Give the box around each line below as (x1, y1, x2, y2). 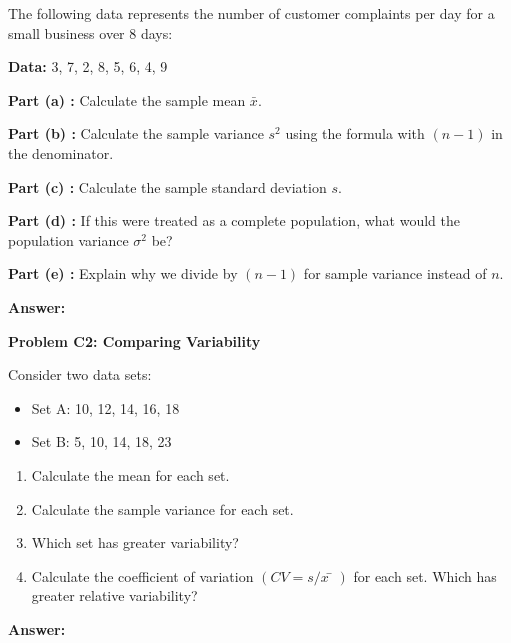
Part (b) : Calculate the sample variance (8, 123, 264, 144)
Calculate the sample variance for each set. (31, 498, 294, 519)
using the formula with (285, 123, 425, 144)
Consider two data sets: (8, 364, 152, 385)
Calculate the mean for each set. (31, 464, 230, 485)
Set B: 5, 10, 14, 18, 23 (31, 431, 172, 452)
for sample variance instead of (303, 263, 487, 284)
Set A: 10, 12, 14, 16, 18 (31, 397, 180, 418)
